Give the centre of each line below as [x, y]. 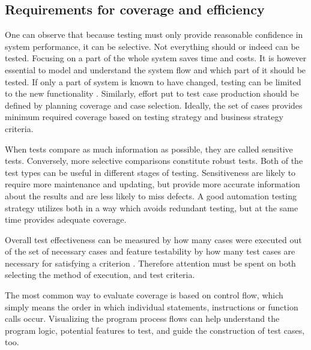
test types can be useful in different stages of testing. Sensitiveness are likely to [150, 172]
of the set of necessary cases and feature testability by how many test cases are [150, 251]
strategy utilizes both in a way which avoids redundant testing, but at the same [152, 207]
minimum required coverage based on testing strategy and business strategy [144, 117]
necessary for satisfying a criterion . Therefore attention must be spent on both [150, 263]
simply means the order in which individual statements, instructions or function [152, 306]
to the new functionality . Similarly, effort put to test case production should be [152, 93]
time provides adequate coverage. [66, 219]
